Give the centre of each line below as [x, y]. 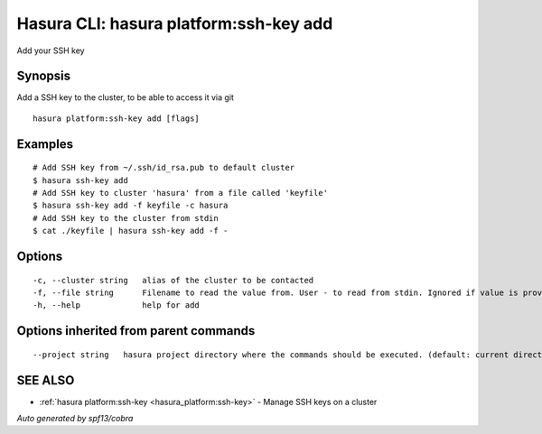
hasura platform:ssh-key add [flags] [117, 118]
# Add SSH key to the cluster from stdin [126, 218]
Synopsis [44, 76]
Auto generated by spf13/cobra [75, 419]
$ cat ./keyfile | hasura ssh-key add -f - [131, 231]
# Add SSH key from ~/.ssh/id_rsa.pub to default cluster [164, 168]
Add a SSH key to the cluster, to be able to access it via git [126, 97]
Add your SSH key [51, 51]
